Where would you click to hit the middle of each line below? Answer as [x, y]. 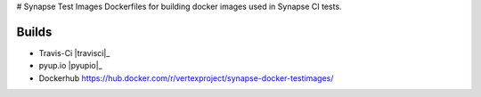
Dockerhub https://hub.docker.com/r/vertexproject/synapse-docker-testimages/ [186, 78]
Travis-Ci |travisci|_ [74, 53]
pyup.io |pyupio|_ [70, 66]
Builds [34, 32]
